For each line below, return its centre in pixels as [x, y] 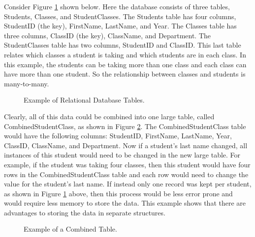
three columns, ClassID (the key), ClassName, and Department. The [108, 35]
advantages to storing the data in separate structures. [85, 212]
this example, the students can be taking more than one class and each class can [125, 64]
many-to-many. [27, 83]
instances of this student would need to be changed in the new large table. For [122, 155]
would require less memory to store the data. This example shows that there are [125, 203]
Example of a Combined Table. [70, 229]
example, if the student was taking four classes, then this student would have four [127, 164]
